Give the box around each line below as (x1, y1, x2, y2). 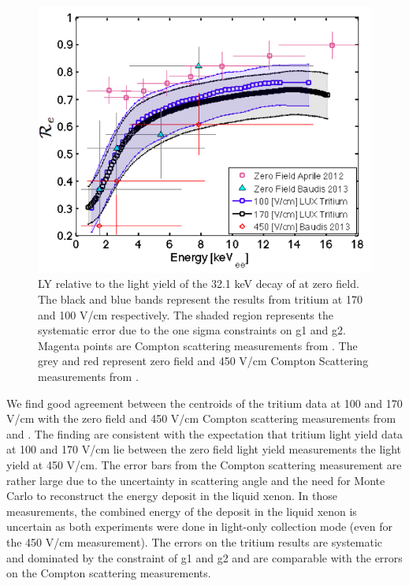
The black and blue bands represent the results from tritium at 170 (38, 291, 363, 308)
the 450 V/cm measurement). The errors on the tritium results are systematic (6, 533, 383, 550)
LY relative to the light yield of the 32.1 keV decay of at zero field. (38, 275, 359, 292)
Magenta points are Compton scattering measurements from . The (38, 337, 358, 353)
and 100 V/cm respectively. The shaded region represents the (38, 306, 333, 323)
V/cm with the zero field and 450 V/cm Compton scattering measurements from (6, 410, 396, 427)
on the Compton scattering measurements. (6, 565, 211, 581)
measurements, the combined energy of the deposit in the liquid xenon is (6, 502, 357, 519)
